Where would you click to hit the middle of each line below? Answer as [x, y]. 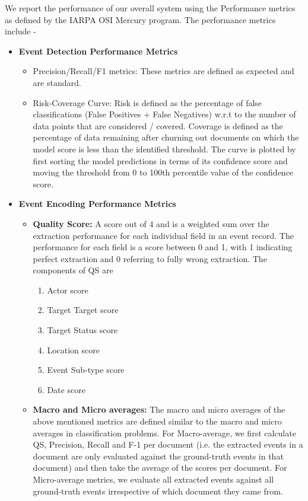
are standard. [57, 82]
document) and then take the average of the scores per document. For [160, 468]
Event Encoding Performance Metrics [97, 204]
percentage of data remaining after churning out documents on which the [166, 137]
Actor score [68, 290]
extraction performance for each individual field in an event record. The [163, 235]
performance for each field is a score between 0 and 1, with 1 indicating [163, 247]
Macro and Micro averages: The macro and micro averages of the [159, 409]
